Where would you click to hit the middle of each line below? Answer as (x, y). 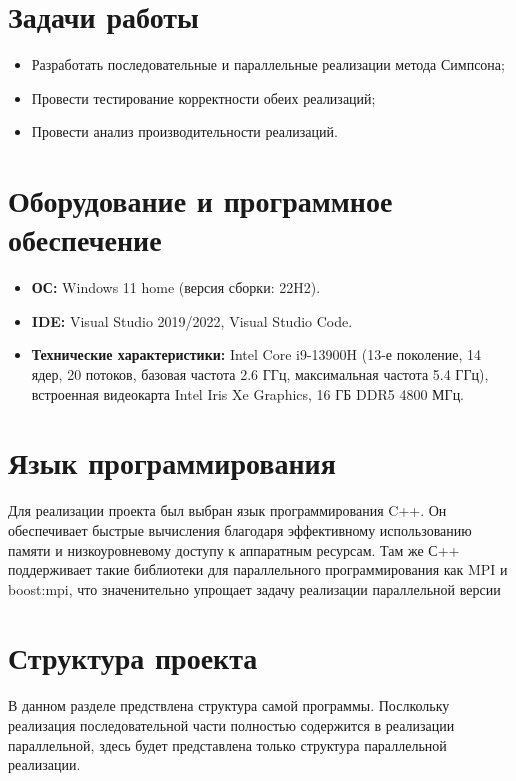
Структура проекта (133, 657)
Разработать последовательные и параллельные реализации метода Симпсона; (268, 64)
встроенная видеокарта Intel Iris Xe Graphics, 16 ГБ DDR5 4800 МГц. (248, 393)
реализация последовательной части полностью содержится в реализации (231, 725)
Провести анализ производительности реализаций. (184, 131)
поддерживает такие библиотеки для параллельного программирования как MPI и (258, 569)
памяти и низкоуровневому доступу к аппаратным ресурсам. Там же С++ (234, 549)
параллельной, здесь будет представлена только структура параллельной (227, 744)
